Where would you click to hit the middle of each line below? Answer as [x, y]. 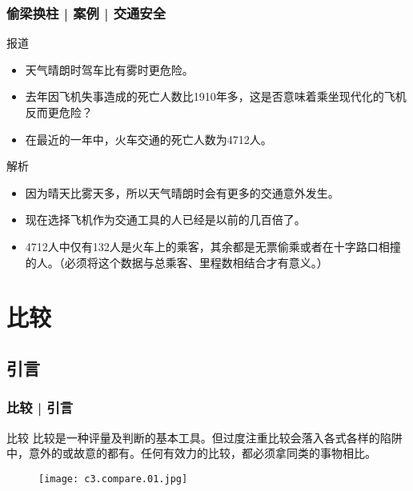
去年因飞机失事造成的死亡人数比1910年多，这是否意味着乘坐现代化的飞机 [216, 96]
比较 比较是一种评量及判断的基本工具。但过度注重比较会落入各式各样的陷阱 [204, 437]
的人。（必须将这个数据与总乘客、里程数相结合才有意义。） [176, 262]
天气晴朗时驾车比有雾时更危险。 [109, 69]
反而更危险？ [59, 112]
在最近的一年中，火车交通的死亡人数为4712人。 [148, 139]
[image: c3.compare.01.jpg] [113, 479]
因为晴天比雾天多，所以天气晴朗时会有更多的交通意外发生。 [182, 192]
